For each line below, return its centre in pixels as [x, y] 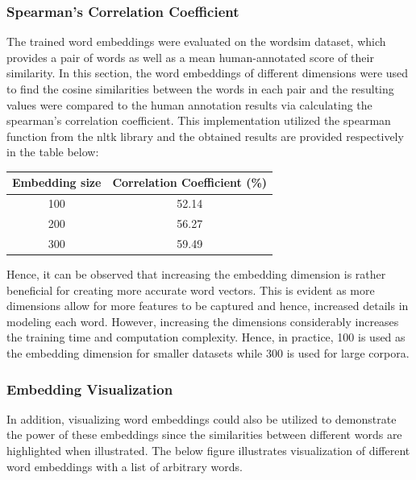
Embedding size [57, 182]
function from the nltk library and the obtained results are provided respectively [205, 136]
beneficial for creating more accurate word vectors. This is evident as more [191, 290]
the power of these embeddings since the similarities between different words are [204, 434]
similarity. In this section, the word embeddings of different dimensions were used [208, 73]
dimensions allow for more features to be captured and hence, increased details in [208, 306]
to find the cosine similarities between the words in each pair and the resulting [200, 89]
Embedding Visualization [90, 389]
